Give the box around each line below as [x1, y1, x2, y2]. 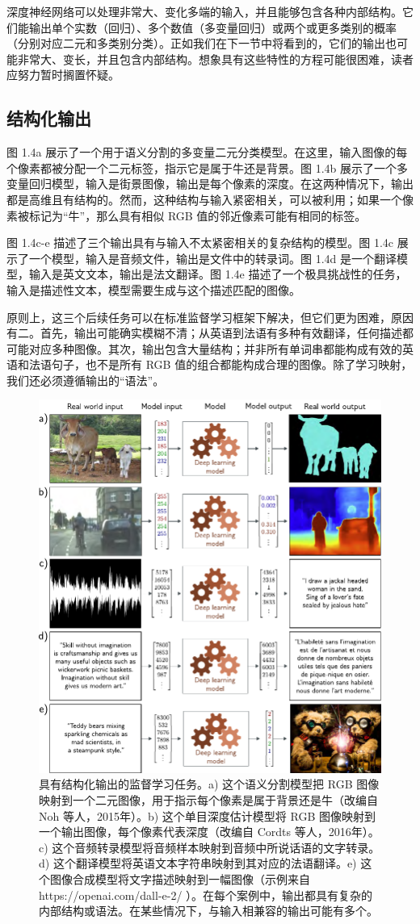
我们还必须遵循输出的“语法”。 [6, 371, 165, 388]
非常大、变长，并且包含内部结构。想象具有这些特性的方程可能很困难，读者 [17, 50, 414, 67]
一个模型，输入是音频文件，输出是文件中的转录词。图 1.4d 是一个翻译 [28, 249, 397, 266]
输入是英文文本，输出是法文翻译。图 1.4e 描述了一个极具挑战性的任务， [28, 265, 407, 282]
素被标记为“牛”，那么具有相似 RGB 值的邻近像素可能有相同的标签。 [6, 207, 367, 224]
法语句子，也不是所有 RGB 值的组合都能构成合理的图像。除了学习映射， [28, 356, 413, 373]
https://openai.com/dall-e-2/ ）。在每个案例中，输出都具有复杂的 [39, 886, 373, 903]
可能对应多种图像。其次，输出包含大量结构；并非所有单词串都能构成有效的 [6, 340, 402, 357]
